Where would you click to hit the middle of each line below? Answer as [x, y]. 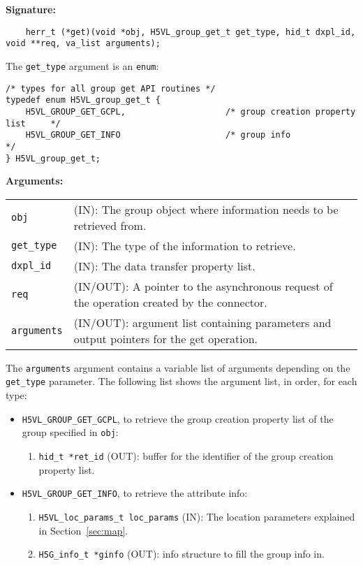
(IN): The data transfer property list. [164, 266]
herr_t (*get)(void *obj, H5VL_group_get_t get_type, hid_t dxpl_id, [191, 32]
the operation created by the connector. [170, 302]
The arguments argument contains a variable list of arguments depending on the [178, 367]
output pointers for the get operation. [166, 338]
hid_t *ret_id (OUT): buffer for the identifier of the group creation [186, 455]
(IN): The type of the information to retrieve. [185, 245]
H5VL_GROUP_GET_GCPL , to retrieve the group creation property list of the [178, 418]
